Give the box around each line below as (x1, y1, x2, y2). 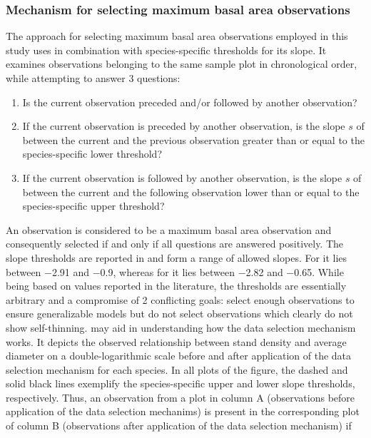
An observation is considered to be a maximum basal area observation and (6, 222, 332, 237)
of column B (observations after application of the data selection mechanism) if (6, 418, 352, 433)
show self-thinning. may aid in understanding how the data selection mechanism (6, 320, 356, 335)
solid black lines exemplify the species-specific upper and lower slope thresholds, (6, 376, 355, 391)
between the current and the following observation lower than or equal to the (22, 184, 360, 199)
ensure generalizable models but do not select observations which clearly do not (6, 306, 353, 321)
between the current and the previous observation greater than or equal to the (22, 132, 365, 147)
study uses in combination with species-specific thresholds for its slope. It (6, 42, 327, 57)
